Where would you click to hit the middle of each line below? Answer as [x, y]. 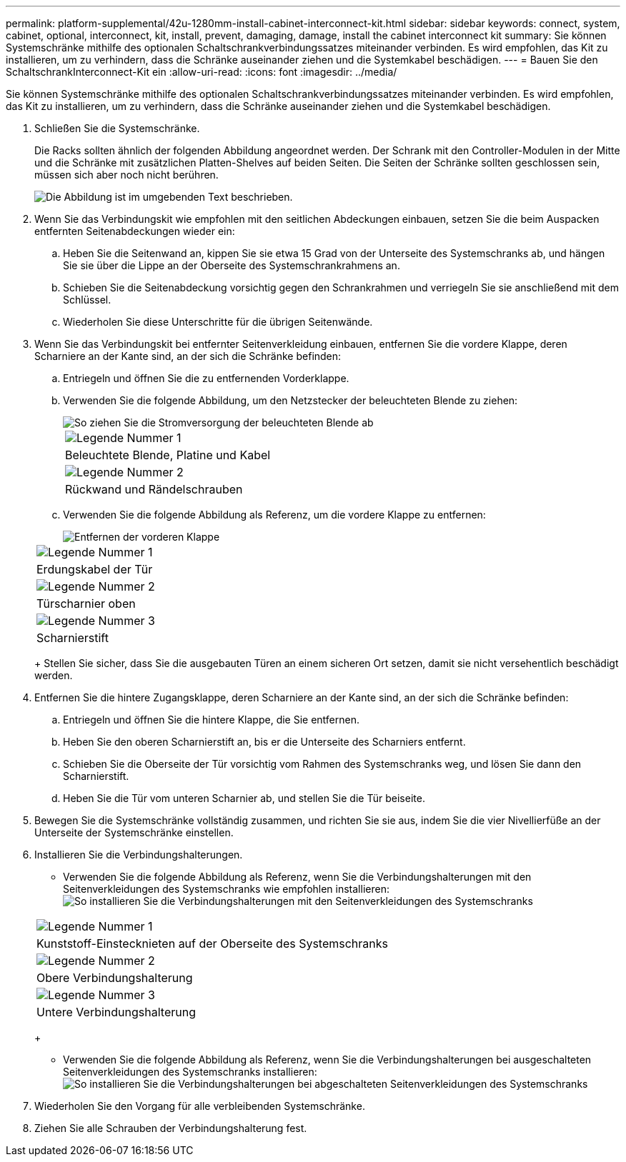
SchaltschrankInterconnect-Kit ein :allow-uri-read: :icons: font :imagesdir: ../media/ [202, 72]
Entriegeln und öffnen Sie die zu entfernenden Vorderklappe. [206, 378]
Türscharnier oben [86, 603]
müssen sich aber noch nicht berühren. [126, 175]
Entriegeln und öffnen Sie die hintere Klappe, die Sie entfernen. [212, 720]
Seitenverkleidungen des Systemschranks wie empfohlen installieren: [226, 889]
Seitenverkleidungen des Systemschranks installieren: [190, 1072]
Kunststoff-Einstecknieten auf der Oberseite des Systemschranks [213, 943]
